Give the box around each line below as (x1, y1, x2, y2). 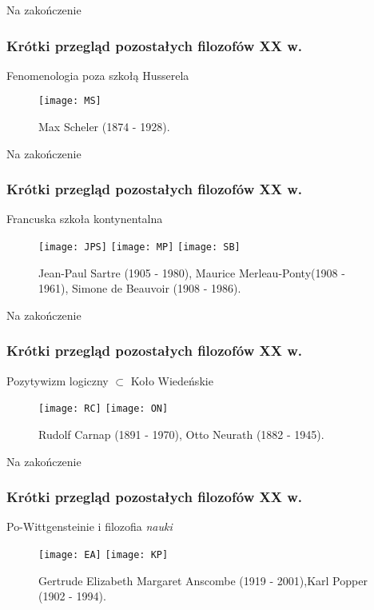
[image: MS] (38, 95, 101, 107)
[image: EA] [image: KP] (38, 548, 169, 560)
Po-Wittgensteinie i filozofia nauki (6, 518, 173, 535)
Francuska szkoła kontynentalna (6, 210, 163, 227)
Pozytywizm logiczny (6, 372, 109, 389)
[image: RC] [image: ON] (38, 403, 169, 415)
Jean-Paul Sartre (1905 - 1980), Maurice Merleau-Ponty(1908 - (38, 264, 345, 281)
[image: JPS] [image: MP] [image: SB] (38, 241, 241, 253)
